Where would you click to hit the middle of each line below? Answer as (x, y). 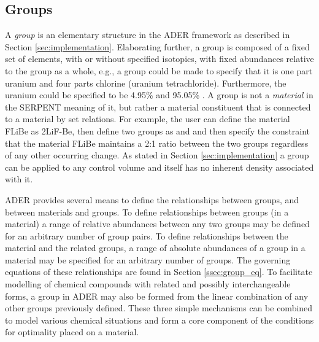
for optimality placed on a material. (72, 332)
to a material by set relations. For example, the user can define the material (148, 119)
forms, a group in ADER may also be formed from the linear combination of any (157, 296)
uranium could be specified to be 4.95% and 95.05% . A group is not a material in (159, 95)
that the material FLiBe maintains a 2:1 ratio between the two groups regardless (157, 143)
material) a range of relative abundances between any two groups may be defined (157, 224)
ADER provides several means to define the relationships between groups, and (152, 199)
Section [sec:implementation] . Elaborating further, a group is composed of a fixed (157, 46)
